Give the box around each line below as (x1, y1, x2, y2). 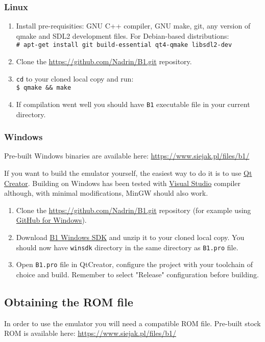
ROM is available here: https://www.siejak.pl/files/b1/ (4, 328, 176, 338)
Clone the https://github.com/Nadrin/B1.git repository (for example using (16, 204, 251, 215)
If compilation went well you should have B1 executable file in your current (16, 98, 250, 109)
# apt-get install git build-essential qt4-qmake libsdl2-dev (16, 41, 232, 49)
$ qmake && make (16, 84, 71, 92)
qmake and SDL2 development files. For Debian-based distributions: (16, 30, 229, 41)
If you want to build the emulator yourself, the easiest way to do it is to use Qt (4, 168, 252, 178)
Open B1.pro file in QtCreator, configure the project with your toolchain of (16, 259, 253, 270)
